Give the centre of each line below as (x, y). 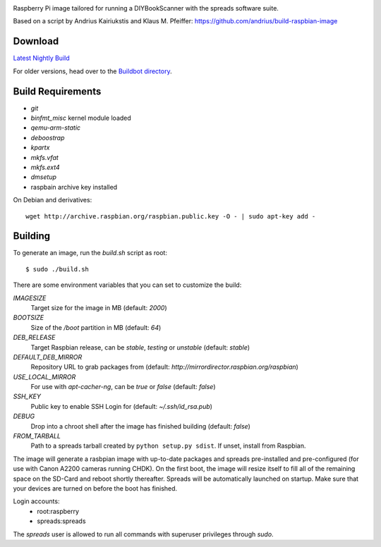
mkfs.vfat (45, 157)
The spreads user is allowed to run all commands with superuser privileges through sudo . (144, 534)
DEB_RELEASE (34, 338)
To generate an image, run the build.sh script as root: (90, 253)
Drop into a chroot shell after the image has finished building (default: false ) (140, 426)
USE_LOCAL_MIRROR (44, 376)
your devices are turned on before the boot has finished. (95, 488)
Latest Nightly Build (41, 58)
